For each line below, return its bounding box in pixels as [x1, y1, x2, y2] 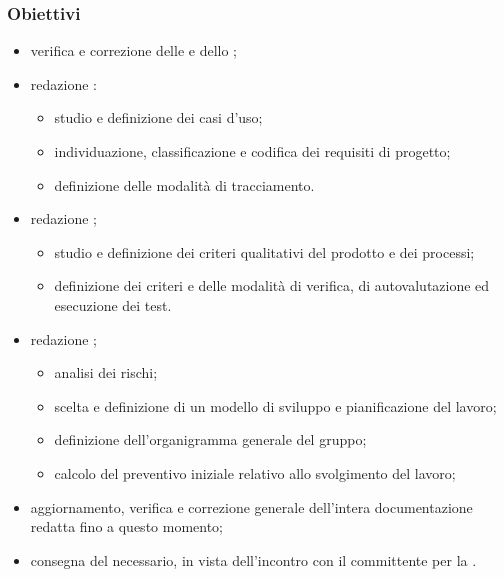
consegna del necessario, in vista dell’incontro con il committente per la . [30, 549, 477, 570]
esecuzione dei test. [54, 294, 172, 315]
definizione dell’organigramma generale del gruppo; [54, 429, 367, 450]
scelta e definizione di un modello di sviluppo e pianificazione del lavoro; [54, 395, 497, 416]
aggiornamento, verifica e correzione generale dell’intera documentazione [30, 496, 473, 517]
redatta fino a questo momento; [30, 516, 224, 537]
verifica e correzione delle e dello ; [30, 40, 237, 61]
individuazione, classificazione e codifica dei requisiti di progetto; [54, 141, 451, 161]
